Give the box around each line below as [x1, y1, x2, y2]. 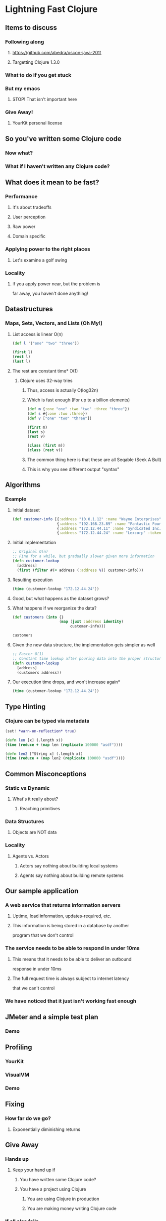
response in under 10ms [12, 966, 62, 972]
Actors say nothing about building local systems [19, 862, 118, 868]
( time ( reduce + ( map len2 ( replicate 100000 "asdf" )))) [5, 756, 125, 761]
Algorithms [5, 481, 41, 489]
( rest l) [12, 355, 31, 360]
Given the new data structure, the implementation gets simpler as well [12, 642, 155, 648]
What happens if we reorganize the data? [12, 605, 97, 611]
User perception [12, 214, 46, 220]
